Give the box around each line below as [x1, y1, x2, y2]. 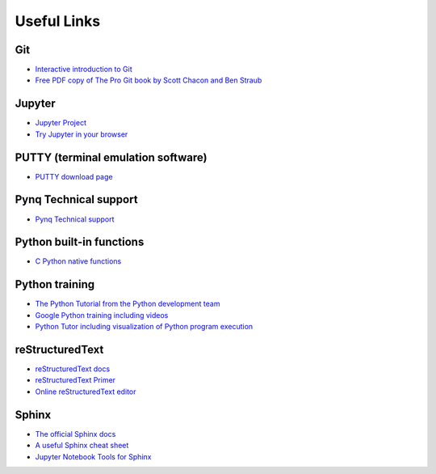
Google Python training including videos [35, 310, 169, 320]
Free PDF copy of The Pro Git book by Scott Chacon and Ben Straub [35, 75, 262, 85]
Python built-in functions [15, 235, 145, 249]
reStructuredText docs [35, 364, 111, 374]
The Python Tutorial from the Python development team [35, 299, 220, 309]
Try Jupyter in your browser [35, 129, 128, 139]
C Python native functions [35, 256, 122, 266]
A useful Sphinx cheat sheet [35, 441, 129, 451]
